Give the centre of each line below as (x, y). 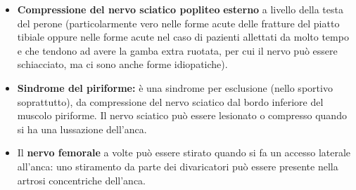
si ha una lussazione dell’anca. (82, 129)
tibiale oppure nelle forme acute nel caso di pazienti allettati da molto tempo (183, 37)
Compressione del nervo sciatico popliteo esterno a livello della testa (180, 9)
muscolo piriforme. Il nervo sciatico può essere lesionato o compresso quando (182, 115)
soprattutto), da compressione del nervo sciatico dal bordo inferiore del (170, 101)
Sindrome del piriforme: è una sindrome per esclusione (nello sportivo (175, 87)
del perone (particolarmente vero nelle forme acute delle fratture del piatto (178, 23)
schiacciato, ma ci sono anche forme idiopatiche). (122, 64)
